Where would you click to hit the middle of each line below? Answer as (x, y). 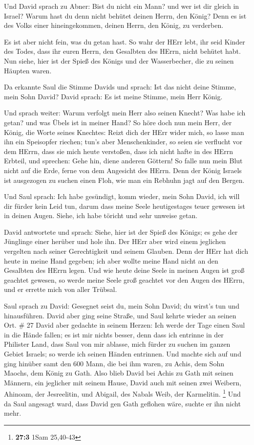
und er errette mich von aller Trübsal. (61, 289)
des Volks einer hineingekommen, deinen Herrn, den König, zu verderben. (114, 25)
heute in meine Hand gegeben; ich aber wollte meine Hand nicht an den (111, 260)
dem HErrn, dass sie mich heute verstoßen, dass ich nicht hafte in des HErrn (118, 151)
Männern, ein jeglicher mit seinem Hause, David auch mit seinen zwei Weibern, (123, 382)
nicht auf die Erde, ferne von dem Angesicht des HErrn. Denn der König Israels (123, 170)
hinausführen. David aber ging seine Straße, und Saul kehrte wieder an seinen (120, 315)
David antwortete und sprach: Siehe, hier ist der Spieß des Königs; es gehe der (121, 232)
